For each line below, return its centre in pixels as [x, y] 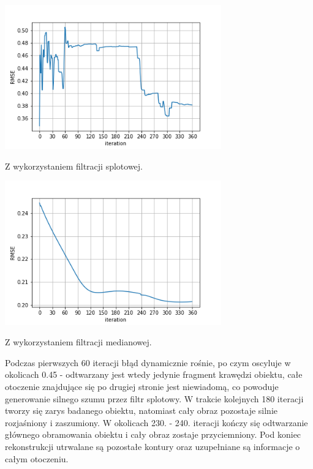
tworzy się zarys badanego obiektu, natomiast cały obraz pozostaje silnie [141, 411]
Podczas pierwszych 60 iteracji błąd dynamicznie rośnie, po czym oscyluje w [148, 362]
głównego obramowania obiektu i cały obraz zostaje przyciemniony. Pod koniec [153, 434]
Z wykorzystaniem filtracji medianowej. [78, 342]
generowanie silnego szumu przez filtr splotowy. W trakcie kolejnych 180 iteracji [154, 398]
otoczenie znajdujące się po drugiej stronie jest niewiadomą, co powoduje [142, 386]
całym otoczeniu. [37, 458]
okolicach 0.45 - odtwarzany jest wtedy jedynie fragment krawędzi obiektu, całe [154, 374]
